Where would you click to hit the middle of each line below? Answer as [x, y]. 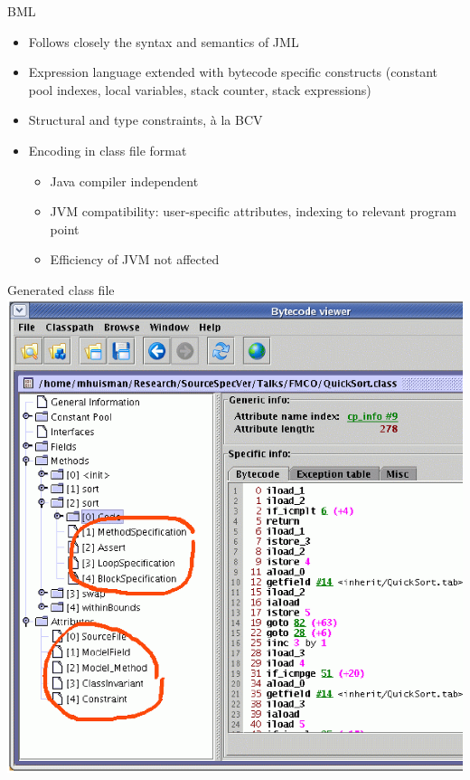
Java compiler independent [124, 181]
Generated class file [61, 289]
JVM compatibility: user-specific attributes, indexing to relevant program [254, 211]
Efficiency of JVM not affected [135, 259]
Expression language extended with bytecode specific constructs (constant [233, 72]
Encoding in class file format [108, 150]
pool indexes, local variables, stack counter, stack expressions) [200, 89]
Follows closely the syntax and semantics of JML [164, 41]
